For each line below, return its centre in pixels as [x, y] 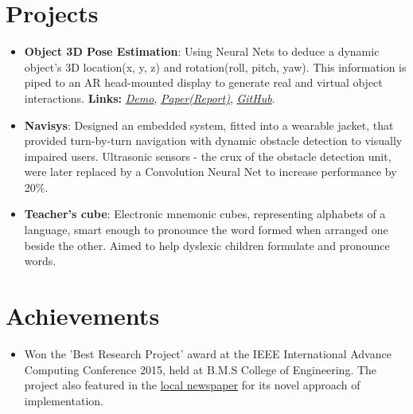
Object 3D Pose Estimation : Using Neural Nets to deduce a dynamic [202, 51]
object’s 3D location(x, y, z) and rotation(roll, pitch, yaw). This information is [215, 66]
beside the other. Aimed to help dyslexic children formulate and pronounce [207, 245]
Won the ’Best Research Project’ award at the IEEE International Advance [208, 353]
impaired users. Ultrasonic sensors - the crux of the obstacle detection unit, [208, 156]
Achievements [83, 316]
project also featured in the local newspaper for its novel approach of [192, 385]
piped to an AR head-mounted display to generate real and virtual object [203, 82]
